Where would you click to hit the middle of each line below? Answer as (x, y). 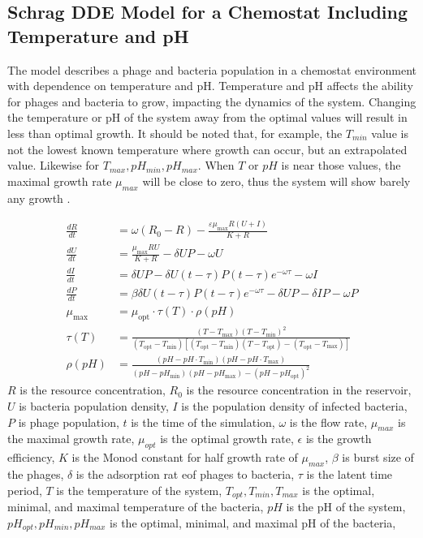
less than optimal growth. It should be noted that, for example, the (175, 133)
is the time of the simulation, (203, 422)
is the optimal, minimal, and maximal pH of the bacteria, (253, 522)
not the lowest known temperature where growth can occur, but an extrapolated (207, 149)
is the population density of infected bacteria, (294, 405)
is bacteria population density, (94, 405)
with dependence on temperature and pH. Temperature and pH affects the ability (210, 86)
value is (390, 133)
